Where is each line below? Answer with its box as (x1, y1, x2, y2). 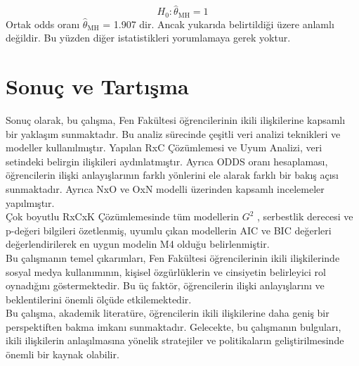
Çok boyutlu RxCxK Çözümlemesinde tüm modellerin (6, 209, 240, 224)
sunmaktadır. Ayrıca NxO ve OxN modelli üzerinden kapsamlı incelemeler (6, 181, 325, 196)
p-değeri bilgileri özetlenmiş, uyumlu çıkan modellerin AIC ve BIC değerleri (6, 222, 332, 237)
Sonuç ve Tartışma (6, 72, 189, 101)
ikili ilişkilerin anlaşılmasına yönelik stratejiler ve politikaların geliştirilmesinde (6, 333, 344, 348)
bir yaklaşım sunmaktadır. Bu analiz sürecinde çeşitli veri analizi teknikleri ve (6, 126, 341, 141)
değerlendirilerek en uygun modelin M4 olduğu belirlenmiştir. (6, 236, 270, 251)
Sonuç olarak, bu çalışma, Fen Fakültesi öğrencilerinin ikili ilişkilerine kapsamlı (6, 112, 346, 127)
